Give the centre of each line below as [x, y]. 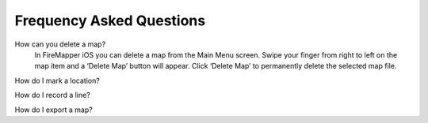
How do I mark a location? [57, 80]
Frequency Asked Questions [110, 20]
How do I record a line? [52, 95]
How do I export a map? [53, 110]
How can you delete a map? [60, 44]
